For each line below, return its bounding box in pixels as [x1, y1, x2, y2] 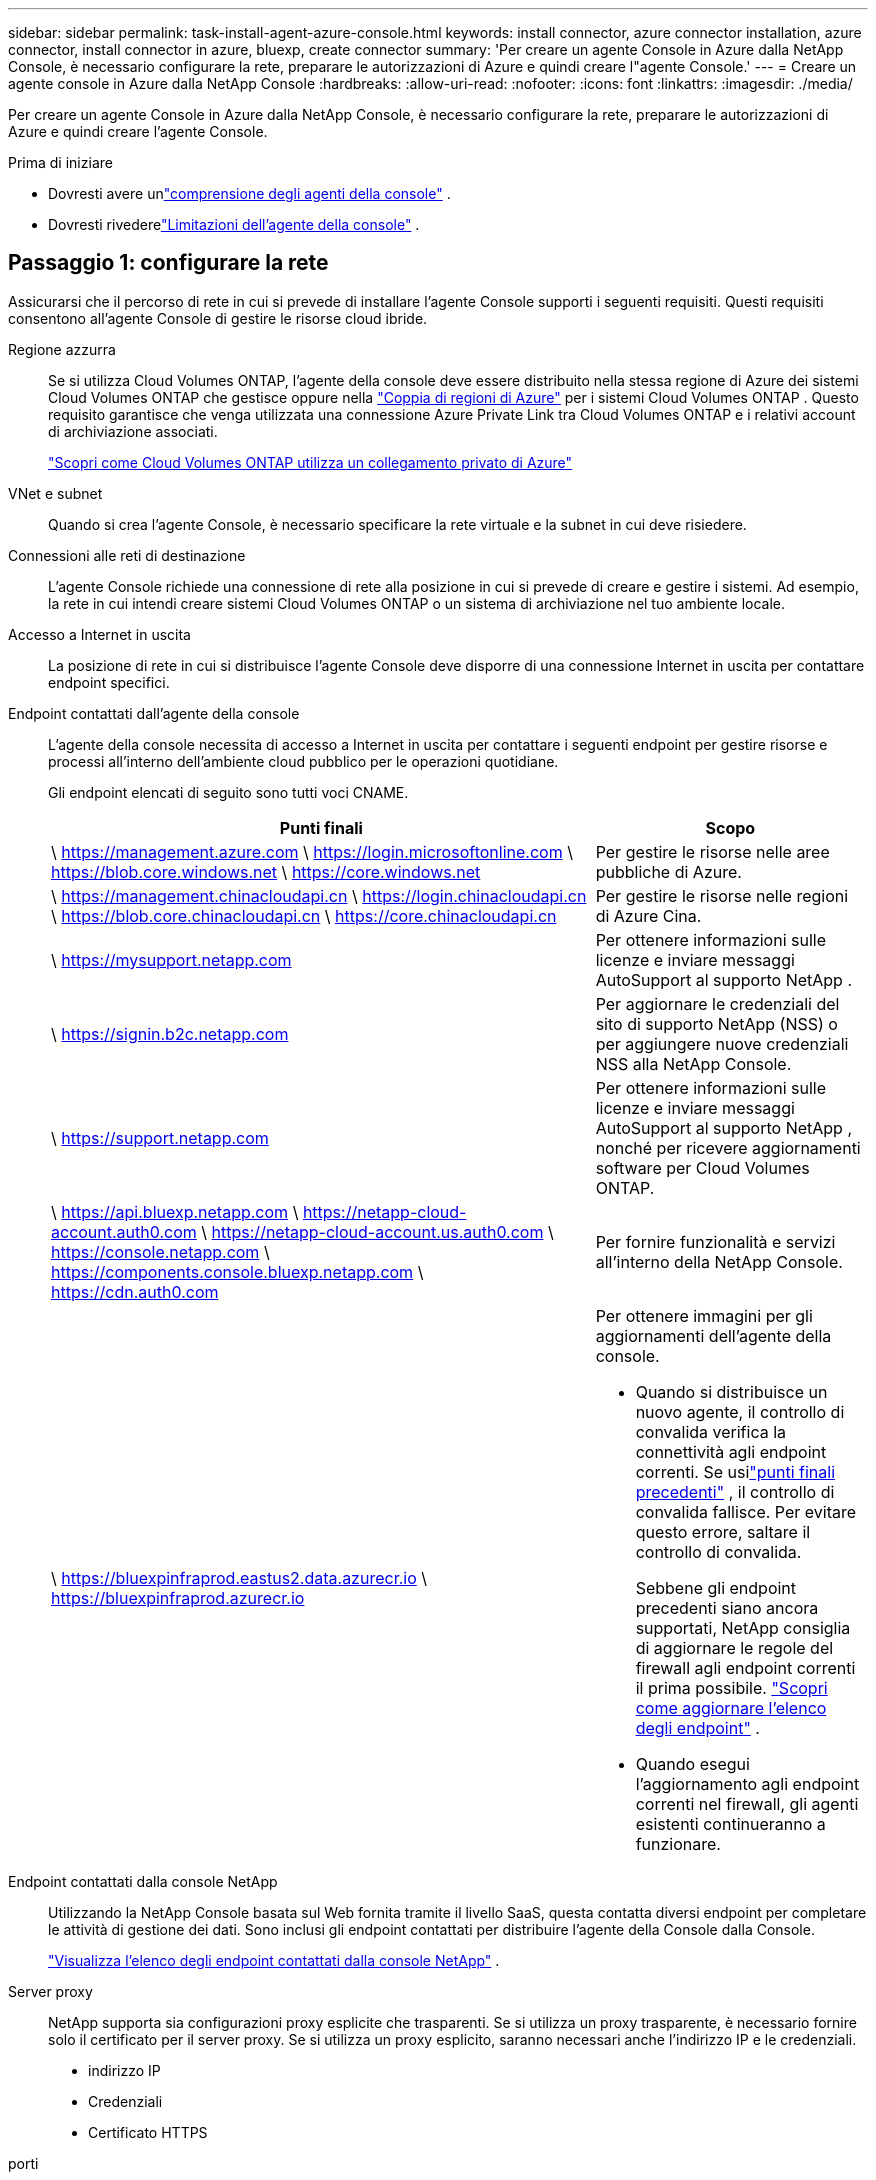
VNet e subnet [8, 484, 103, 502]
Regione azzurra [8, 340, 116, 358]
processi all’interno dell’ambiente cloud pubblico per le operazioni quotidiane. [48, 752, 559, 770]
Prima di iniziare [8, 154, 113, 171]
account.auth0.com [51, 1221, 197, 1242]
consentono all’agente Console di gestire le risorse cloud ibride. [8, 309, 428, 327]
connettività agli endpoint [635, 1441, 827, 1462]
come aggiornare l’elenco [635, 1697, 827, 1718]
